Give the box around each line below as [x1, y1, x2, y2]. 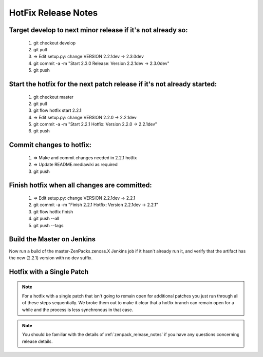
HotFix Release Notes [9, 7, 98, 18]
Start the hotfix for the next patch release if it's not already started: [9, 80, 217, 88]
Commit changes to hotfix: [9, 141, 92, 149]
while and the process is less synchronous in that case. [22, 307, 133, 313]
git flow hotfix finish [33, 209, 73, 214]
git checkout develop [33, 40, 76, 46]
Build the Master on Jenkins [9, 235, 96, 244]
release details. [22, 338, 53, 344]
